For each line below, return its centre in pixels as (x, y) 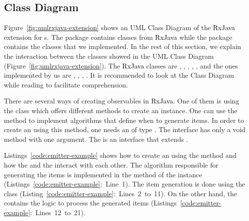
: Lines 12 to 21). (58, 212)
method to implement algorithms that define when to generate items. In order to (124, 120)
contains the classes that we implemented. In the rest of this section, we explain (123, 46)
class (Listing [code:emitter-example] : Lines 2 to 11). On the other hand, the (120, 193)
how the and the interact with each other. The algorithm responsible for (111, 164)
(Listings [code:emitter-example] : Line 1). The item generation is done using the (125, 184)
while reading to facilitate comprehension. (66, 84)
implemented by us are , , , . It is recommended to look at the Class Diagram (119, 75)
